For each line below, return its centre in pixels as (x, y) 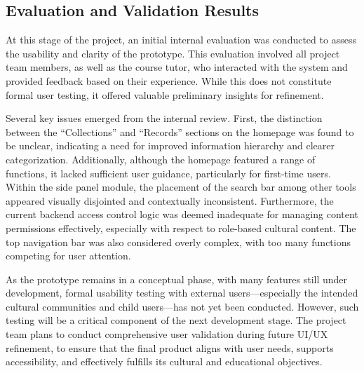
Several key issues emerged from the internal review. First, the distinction (164, 118)
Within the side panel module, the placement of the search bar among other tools (181, 187)
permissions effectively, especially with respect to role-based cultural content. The (181, 228)
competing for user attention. (68, 256)
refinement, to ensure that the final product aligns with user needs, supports (170, 347)
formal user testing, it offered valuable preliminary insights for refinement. (165, 94)
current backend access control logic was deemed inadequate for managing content (182, 214)
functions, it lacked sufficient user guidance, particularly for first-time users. (168, 173)
